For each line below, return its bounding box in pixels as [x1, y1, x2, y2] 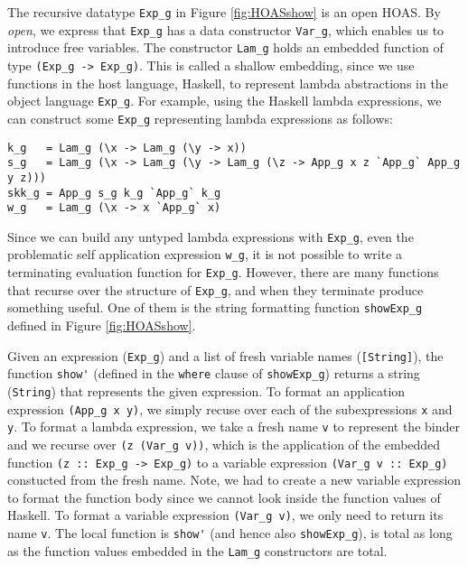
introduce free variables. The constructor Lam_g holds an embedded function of [7, 38, 444, 57]
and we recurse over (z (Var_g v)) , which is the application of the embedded [7, 434, 441, 453]
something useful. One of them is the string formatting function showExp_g [7, 298, 423, 317]
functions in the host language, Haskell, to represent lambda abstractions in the [7, 73, 448, 92]
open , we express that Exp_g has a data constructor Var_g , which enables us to [7, 20, 445, 39]
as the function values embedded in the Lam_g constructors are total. [7, 541, 388, 560]
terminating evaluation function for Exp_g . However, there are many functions [7, 263, 439, 282]
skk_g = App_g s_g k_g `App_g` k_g [7, 186, 221, 199]
